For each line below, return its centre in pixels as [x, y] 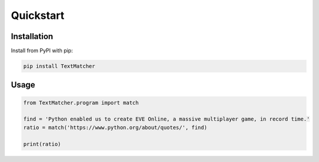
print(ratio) [42, 144]
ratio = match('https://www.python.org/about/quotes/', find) [115, 127]
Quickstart [38, 15]
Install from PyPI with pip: [42, 51]
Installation [32, 36]
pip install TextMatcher [59, 66]
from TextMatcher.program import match [81, 103]
